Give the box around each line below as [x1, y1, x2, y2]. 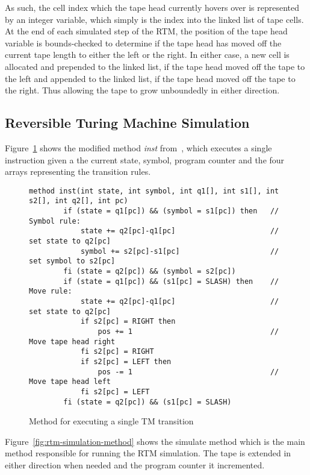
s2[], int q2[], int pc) [29, 197, 128, 206]
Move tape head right [29, 337, 116, 346]
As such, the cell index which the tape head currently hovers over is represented [5, 1, 300, 13]
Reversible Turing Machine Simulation [5, 113, 250, 132]
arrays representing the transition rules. [5, 165, 151, 178]
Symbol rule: [29, 216, 81, 225]
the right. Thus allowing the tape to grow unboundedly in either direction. [5, 84, 280, 96]
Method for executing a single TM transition [29, 415, 194, 427]
